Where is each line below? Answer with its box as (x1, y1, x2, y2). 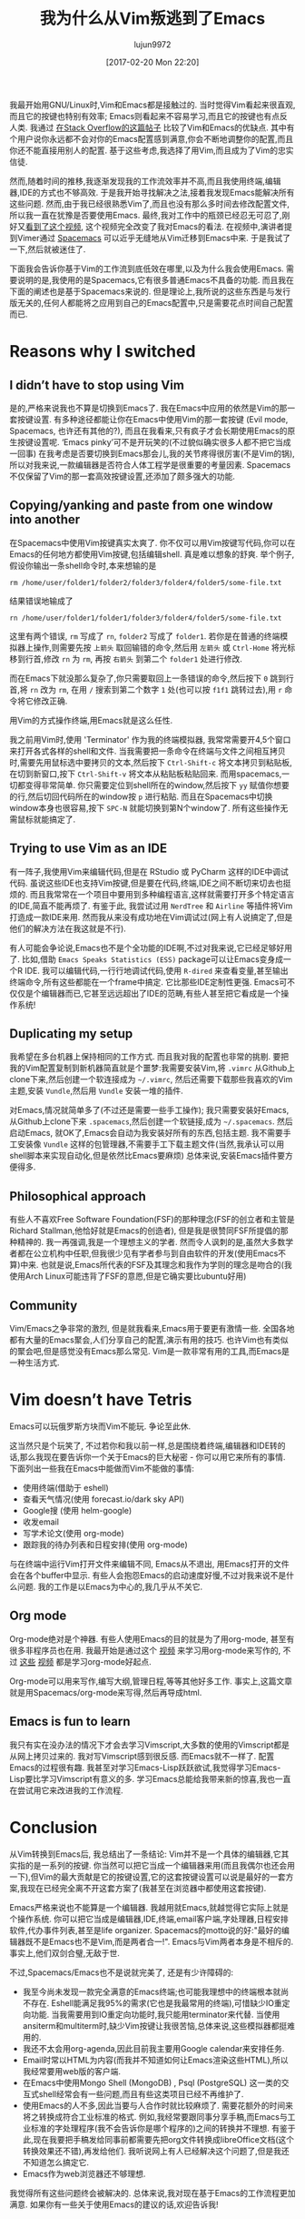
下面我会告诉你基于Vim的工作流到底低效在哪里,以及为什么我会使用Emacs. (9, 263, 284, 274)
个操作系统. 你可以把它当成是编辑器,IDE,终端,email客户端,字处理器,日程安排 (9, 1913, 289, 1924)
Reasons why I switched (9, 341, 196, 362)
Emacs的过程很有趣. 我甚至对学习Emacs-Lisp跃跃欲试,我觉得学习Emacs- (9, 1762, 281, 1773)
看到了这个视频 (25, 220, 82, 232)
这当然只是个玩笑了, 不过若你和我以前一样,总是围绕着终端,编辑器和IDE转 (9, 1440, 279, 1451)
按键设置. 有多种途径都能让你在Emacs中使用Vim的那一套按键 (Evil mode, (16, 413, 289, 424)
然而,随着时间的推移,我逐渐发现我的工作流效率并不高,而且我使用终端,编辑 (9, 175, 281, 187)
